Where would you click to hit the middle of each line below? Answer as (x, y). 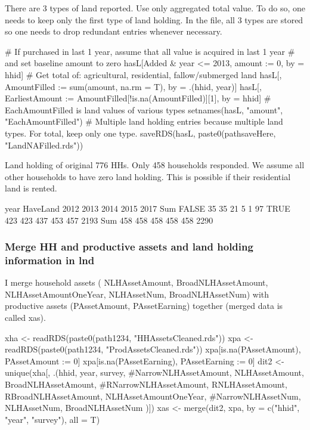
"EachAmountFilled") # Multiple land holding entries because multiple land (144, 121)
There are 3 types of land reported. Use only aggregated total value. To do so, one (155, 8)
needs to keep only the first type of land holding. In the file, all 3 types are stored (154, 19)
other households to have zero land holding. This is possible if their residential (148, 176)
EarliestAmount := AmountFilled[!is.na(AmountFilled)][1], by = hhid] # (138, 98)
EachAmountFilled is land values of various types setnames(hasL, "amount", (144, 109)
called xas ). (25, 318)
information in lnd (50, 260)
